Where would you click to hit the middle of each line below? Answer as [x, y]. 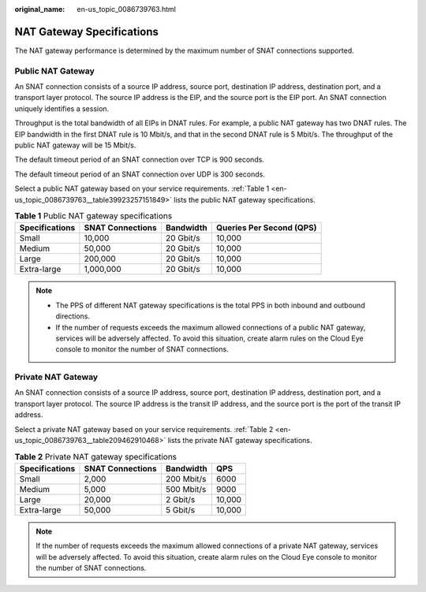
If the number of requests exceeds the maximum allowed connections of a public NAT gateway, [211, 327]
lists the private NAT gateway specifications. [240, 440]
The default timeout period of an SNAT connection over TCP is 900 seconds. [139, 160]
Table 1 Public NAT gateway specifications [93, 216]
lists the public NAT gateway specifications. [245, 199]
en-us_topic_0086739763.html [127, 9]
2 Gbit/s [181, 499]
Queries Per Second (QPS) [266, 228]
